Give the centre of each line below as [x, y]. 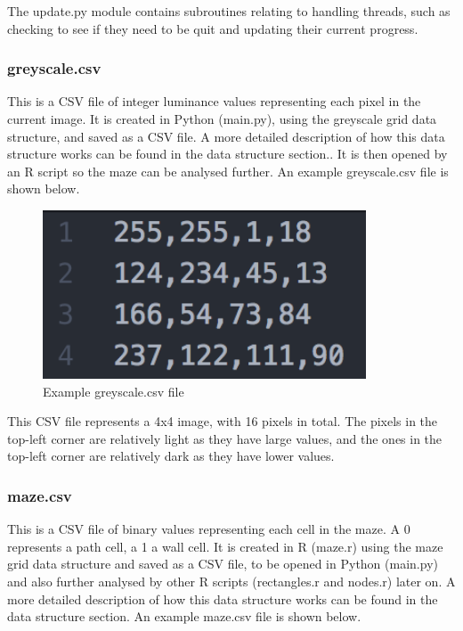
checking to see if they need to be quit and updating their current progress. [213, 28]
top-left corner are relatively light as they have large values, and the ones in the [225, 438]
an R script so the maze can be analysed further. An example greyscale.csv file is [228, 171]
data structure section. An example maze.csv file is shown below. [184, 616]
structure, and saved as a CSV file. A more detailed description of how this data [226, 136]
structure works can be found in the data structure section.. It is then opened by [227, 154]
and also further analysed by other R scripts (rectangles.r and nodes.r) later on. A [231, 581]
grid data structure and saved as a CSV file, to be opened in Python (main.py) [223, 564]
